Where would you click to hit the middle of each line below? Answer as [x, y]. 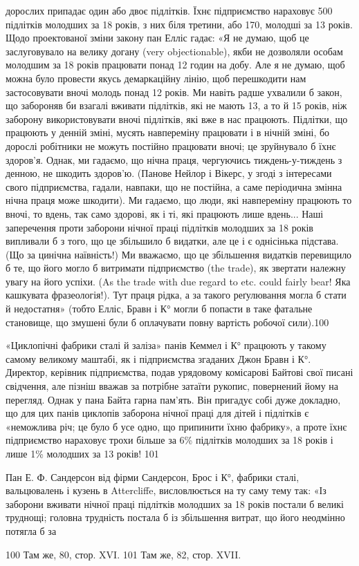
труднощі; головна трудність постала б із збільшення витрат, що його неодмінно [175, 517]
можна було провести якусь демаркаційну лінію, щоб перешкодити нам [156, 78]
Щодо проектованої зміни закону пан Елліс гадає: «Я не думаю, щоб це [157, 38]
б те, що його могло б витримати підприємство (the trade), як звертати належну [176, 268]
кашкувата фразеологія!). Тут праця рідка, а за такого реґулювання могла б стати [176, 295]
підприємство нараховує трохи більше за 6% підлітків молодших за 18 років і [169, 440]
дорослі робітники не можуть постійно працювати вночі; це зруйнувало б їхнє [171, 145]
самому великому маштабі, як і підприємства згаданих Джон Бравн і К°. [158, 358]
